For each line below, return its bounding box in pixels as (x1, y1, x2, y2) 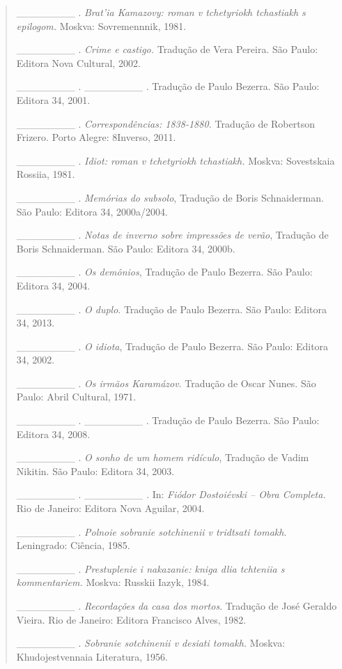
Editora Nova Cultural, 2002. (16, 55, 141, 70)
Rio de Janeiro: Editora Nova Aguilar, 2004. (16, 501, 205, 516)
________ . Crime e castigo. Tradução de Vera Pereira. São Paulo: (16, 42, 318, 57)
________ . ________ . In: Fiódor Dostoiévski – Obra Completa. (16, 487, 326, 502)
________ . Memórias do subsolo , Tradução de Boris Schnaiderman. (16, 190, 324, 204)
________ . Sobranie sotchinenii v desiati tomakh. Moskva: (16, 636, 286, 650)
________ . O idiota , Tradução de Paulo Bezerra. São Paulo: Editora (16, 338, 329, 353)
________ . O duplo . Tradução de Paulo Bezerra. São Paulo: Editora (16, 301, 327, 316)
